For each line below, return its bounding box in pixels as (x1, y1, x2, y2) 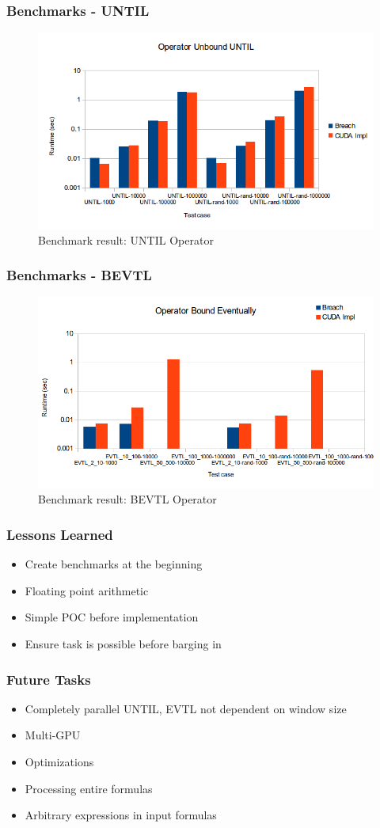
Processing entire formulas (25, 780, 153, 796)
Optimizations (25, 754, 94, 770)
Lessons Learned (6, 525, 113, 544)
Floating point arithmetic (25, 582, 149, 598)
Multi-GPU (25, 727, 81, 743)
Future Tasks (6, 669, 91, 689)
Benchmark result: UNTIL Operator (38, 231, 214, 248)
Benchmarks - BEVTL (6, 265, 152, 285)
